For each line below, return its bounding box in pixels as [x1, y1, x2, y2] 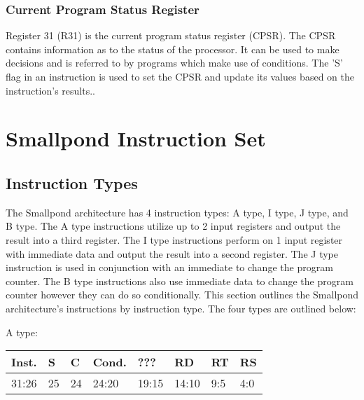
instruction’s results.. [6, 83, 95, 97]
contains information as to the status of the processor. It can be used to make [6, 41, 339, 56]
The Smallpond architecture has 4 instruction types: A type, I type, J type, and [6, 205, 349, 219]
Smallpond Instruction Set [6, 124, 266, 153]
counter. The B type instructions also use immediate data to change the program [6, 273, 353, 288]
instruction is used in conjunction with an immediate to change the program [6, 260, 333, 275]
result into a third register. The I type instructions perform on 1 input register [6, 232, 343, 247]
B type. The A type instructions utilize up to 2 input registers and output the [6, 219, 341, 233]
